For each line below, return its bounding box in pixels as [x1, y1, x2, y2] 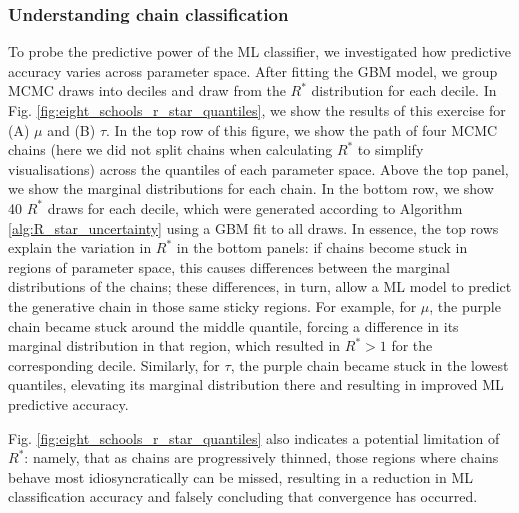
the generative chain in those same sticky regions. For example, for [8, 295, 417, 316]
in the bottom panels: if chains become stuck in [176, 237, 468, 258]
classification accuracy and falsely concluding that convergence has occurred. [8, 486, 478, 507]
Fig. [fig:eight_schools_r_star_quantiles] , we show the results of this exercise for [8, 100, 506, 120]
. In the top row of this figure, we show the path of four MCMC [106, 119, 498, 140]
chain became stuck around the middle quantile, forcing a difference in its [8, 315, 459, 336]
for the [391, 335, 433, 356]
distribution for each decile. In [311, 80, 497, 101]
